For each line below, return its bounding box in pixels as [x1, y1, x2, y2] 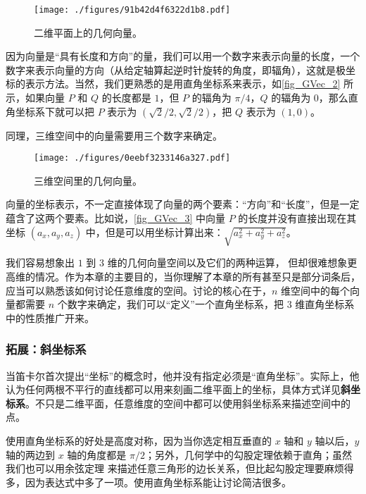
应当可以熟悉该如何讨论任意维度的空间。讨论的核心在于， [6, 283, 272, 297]
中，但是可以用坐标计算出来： [85, 224, 224, 239]
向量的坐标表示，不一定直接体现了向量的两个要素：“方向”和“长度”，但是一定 [6, 197, 360, 211]
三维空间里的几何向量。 [34, 173, 142, 187]
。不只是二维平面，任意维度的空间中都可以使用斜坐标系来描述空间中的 [25, 395, 351, 410]
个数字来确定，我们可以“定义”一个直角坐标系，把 [57, 297, 284, 311]
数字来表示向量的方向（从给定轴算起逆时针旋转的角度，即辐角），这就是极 [6, 62, 346, 77]
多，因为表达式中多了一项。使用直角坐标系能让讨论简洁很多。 [6, 474, 291, 489]
